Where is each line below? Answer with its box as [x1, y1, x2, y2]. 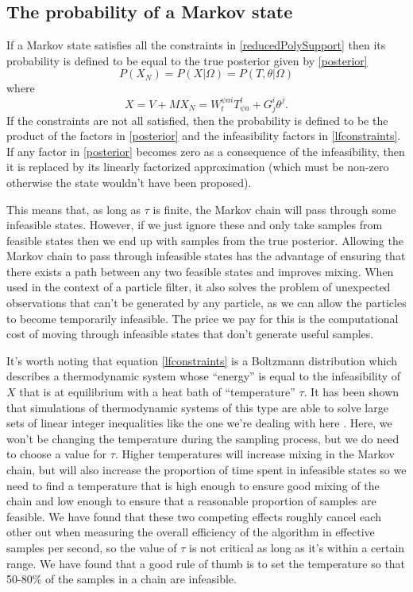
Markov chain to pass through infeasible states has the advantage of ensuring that [6, 247, 406, 264]
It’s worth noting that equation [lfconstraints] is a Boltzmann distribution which [6, 352, 397, 368]
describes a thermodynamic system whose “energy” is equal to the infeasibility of [6, 368, 401, 384]
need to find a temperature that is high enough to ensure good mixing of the [6, 477, 380, 493]
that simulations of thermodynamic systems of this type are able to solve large [6, 399, 388, 415]
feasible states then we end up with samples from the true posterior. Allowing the [6, 232, 403, 248]
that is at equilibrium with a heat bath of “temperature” [19, 384, 295, 400]
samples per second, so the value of [6, 539, 177, 555]
